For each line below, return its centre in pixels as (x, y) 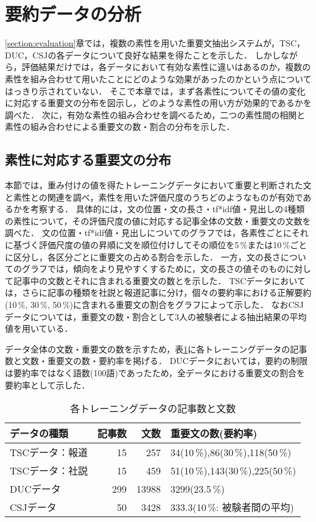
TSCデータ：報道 (49, 452)
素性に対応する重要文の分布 (88, 159)
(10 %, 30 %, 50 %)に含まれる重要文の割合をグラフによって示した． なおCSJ (154, 305)
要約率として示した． (47, 384)
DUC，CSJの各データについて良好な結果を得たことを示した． (128, 55)
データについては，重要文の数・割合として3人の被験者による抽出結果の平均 (156, 316)
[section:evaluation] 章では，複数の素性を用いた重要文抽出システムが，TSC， (155, 43)
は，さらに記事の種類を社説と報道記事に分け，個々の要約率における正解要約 (158, 292)
